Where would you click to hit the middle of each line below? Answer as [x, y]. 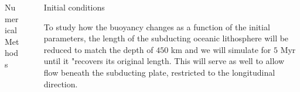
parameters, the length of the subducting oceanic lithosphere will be [166, 38]
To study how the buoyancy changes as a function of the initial [157, 26]
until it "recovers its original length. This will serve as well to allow [164, 61]
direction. [61, 84]
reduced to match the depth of [98, 49]
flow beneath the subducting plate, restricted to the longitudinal [159, 72]
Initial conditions [74, 7]
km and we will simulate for [221, 49]
